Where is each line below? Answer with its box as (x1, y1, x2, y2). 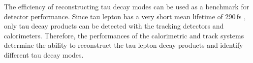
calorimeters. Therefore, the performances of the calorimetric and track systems (4, 30, 244, 40)
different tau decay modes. (4, 49, 84, 60)
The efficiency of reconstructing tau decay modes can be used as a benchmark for (4, 1, 250, 11)
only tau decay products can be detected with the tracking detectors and (4, 21, 224, 31)
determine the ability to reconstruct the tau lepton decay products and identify (4, 40, 243, 50)
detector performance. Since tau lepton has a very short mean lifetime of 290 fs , (4, 11, 246, 21)
